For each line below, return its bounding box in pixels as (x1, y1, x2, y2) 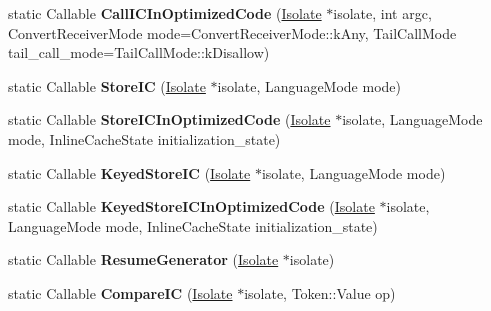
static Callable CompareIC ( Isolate (8, 282, 233, 303)
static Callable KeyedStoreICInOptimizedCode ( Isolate (8, 196, 375, 217)
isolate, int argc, (333, 3, 432, 23)
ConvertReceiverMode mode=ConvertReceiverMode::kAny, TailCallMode (8, 22, 457, 43)
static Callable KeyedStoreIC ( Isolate (8, 162, 251, 183)
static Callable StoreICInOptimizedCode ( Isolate (8, 109, 331, 130)
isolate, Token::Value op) (244, 282, 396, 303)
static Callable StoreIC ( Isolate (8, 75, 206, 96)
